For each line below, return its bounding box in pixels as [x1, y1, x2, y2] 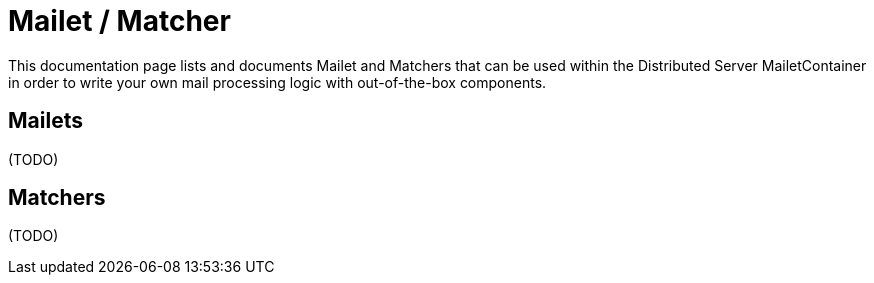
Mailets [8, 108, 83, 134]
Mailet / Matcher [8, 4, 231, 38]
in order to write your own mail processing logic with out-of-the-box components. [8, 73, 547, 91]
